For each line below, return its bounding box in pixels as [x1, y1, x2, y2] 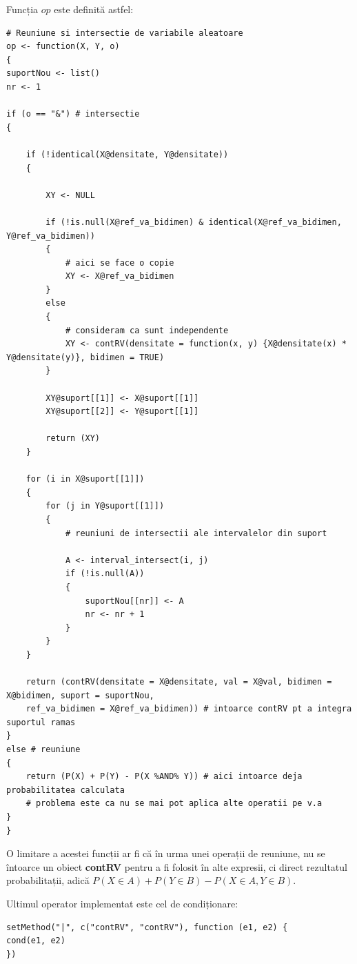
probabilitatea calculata [6, 785, 125, 795]
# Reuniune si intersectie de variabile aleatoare [6, 28, 243, 38]
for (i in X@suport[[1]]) [25, 474, 145, 484]
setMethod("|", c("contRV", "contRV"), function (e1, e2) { [6, 922, 288, 932]
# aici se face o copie [65, 257, 174, 268]
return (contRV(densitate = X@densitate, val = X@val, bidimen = [25, 677, 332, 687]
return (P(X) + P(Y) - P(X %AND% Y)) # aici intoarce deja [25, 771, 303, 782]
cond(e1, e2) [6, 936, 65, 946]
